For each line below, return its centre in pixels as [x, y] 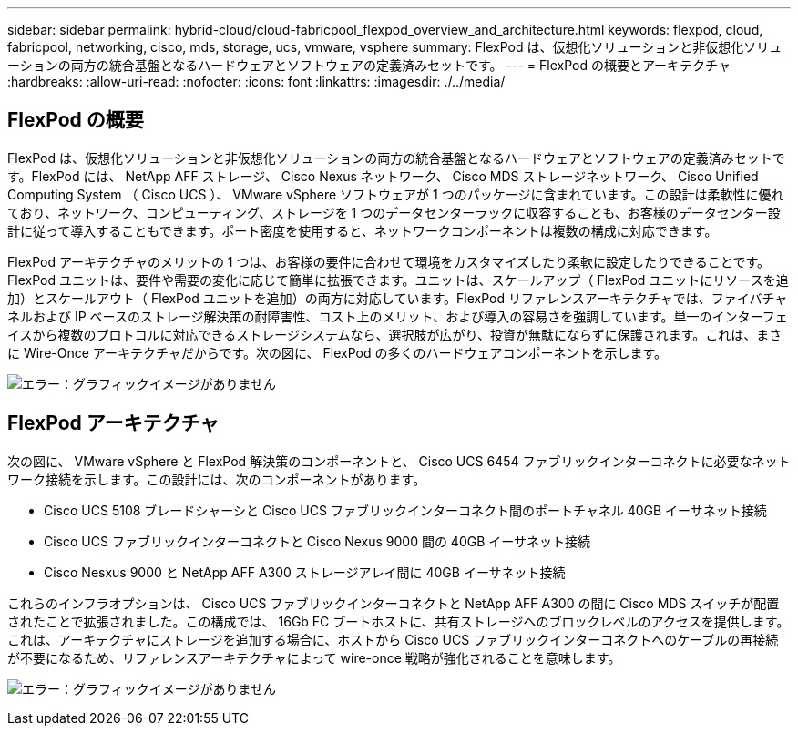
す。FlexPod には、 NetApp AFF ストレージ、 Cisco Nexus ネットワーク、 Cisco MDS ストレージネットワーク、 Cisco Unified [383, 176]
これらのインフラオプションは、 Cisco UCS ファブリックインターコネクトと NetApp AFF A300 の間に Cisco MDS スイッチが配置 [394, 603]
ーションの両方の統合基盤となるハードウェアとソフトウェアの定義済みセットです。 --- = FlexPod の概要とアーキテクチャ [369, 65]
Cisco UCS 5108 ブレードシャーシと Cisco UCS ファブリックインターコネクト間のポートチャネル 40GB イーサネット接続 [405, 510]
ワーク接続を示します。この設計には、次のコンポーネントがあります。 [217, 479]
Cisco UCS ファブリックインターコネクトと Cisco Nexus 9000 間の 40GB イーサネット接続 [317, 541]
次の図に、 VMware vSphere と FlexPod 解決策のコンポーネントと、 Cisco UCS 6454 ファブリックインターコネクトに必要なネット [399, 461]
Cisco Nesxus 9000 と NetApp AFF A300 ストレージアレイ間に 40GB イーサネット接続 [305, 572]
